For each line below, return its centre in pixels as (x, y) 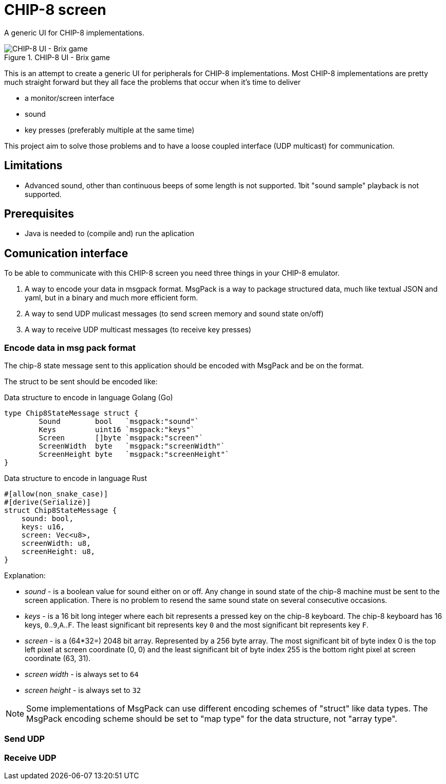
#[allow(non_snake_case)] (56, 494)
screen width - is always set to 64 (82, 674)
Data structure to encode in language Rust (76, 478)
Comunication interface (66, 253)
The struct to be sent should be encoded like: (81, 382)
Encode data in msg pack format (70, 348)
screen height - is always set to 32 (83, 690)
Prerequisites (39, 214)
